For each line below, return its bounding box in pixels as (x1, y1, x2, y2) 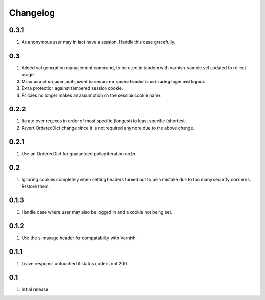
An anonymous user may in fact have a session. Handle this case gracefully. (21, 39, 176, 45)
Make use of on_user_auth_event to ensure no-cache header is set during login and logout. (21, 79, 206, 84)
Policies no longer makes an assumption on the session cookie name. (21, 92, 162, 98)
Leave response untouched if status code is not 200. (21, 260, 128, 266)
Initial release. (21, 286, 50, 292)
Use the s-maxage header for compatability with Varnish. (21, 235, 137, 241)
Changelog (9, 7, 55, 18)
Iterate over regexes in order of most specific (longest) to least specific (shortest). (21, 118, 187, 124)
